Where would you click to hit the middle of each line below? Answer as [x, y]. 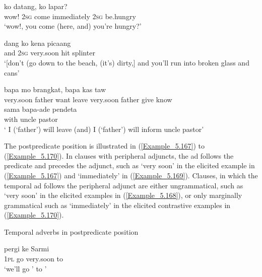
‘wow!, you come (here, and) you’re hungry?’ [73, 26]
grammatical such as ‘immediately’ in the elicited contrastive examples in [117, 205]
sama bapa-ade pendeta [41, 109]
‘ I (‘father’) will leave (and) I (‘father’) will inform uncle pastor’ [104, 129]
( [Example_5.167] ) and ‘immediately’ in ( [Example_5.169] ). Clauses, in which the [131, 175]
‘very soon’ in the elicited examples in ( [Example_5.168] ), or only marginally [123, 195]
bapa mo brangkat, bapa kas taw [55, 89]
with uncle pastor [31, 119]
